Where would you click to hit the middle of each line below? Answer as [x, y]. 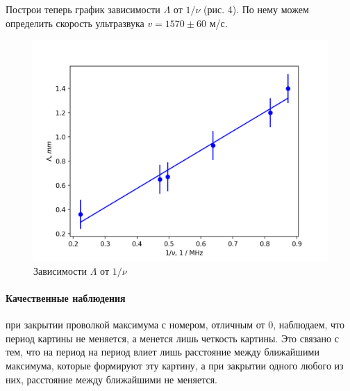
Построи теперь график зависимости [83, 9]
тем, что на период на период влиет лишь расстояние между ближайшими [162, 352]
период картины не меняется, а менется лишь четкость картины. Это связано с [172, 338]
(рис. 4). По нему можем [256, 9]
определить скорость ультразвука [75, 23]
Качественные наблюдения [66, 297]
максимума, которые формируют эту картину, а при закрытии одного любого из [175, 365]
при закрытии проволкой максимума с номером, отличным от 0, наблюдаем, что [175, 325]
